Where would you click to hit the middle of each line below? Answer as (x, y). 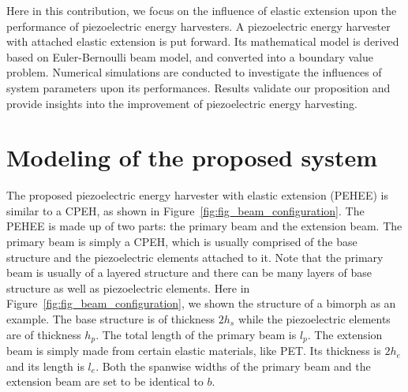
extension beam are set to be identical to (105, 381)
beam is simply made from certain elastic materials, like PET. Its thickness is (194, 351)
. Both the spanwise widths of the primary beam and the (233, 366)
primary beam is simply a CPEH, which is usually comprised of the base (182, 242)
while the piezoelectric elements (314, 319)
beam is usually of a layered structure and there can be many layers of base (189, 273)
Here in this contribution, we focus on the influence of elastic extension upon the (202, 10)
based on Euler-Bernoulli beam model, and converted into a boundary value (190, 56)
